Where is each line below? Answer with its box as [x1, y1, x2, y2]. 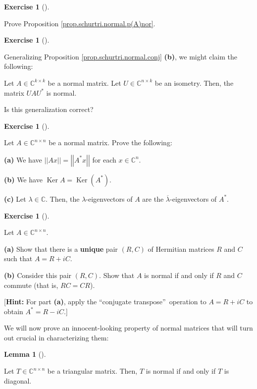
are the [142, 193, 164, 204]
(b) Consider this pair [4, 270, 72, 280]
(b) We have [4, 174, 43, 184]
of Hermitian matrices [148, 243, 214, 254]
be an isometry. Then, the [154, 77, 234, 88]
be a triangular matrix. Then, [47, 366, 138, 376]
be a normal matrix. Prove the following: [49, 137, 172, 148]
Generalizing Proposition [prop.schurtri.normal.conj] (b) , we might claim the [4, 51, 238, 61]
